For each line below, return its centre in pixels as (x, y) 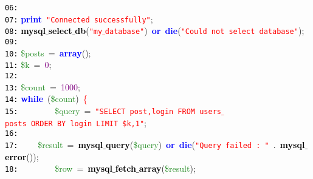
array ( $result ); (167, 168)
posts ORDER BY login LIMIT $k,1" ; (76, 122)
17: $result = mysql (54, 144)
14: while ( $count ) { (46, 99)
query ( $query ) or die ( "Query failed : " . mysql (205, 144)
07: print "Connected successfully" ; (79, 19)
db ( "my (89, 31)
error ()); (22, 156)
